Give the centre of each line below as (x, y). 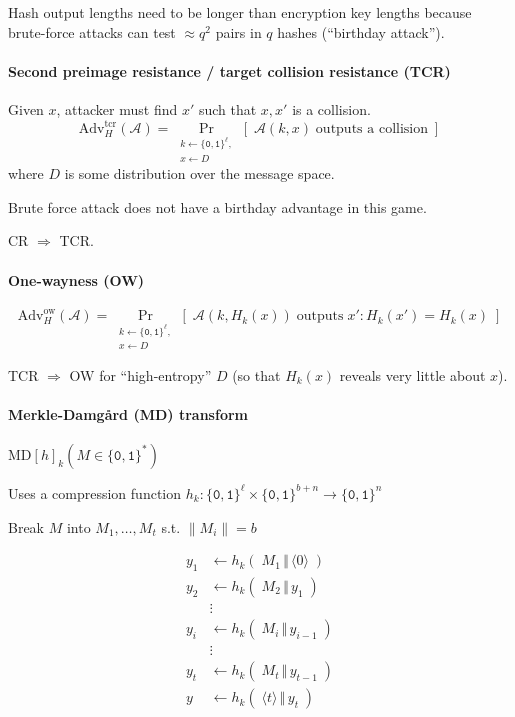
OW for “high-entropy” (140, 374)
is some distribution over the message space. (199, 173)
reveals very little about (412, 374)
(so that (256, 374)
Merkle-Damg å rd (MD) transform (128, 413)
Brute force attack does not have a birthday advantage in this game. (217, 206)
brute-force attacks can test (92, 31)
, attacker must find (117, 108)
